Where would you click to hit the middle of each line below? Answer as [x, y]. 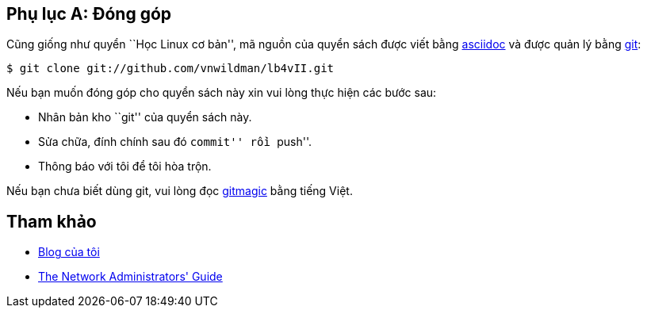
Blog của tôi [69, 252]
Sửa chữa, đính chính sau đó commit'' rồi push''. [175, 142]
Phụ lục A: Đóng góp [89, 14]
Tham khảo [52, 221]
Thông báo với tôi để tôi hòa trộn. [125, 167]
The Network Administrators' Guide [130, 277]
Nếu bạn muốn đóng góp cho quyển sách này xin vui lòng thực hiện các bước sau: [222, 93]
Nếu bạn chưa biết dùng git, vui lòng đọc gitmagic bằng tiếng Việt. [180, 191]
